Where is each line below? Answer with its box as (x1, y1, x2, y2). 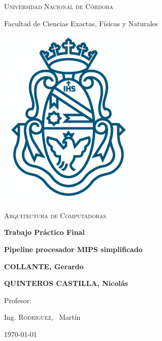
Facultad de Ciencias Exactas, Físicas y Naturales (4, 18, 158, 28)
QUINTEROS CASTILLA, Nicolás (4, 278, 128, 288)
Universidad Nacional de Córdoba (4, 1, 114, 11)
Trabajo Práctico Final (4, 227, 85, 237)
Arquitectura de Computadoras (4, 210, 106, 220)
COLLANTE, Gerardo (4, 261, 84, 271)
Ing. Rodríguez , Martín (4, 312, 81, 322)
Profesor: (4, 295, 32, 305)
